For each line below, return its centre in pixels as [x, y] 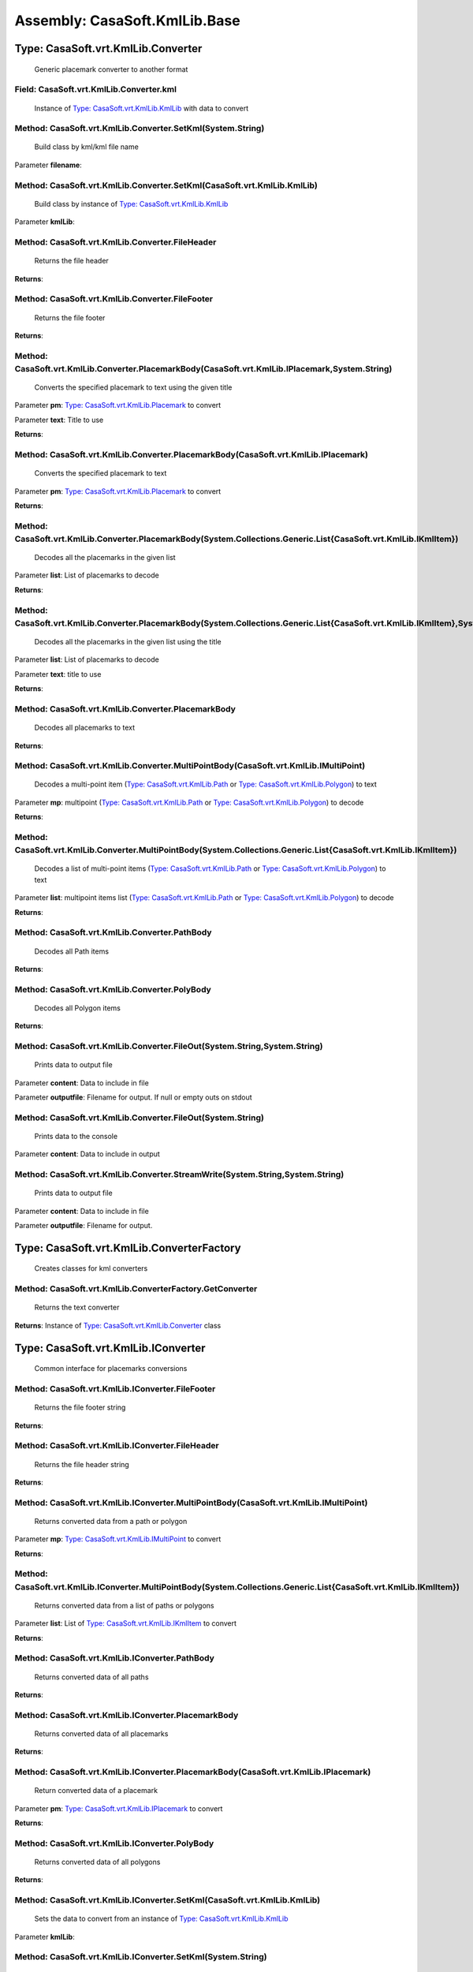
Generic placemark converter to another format [111, 69]
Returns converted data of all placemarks [101, 1733]
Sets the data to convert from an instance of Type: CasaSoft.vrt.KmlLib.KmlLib [161, 1919]
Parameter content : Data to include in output [88, 1154]
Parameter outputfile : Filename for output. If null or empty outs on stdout [133, 1097]
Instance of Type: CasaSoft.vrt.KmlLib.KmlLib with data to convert [142, 108]
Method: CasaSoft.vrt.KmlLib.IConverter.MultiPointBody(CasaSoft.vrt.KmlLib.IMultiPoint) [191, 1503]
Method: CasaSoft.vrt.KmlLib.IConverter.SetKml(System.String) [141, 1957]
